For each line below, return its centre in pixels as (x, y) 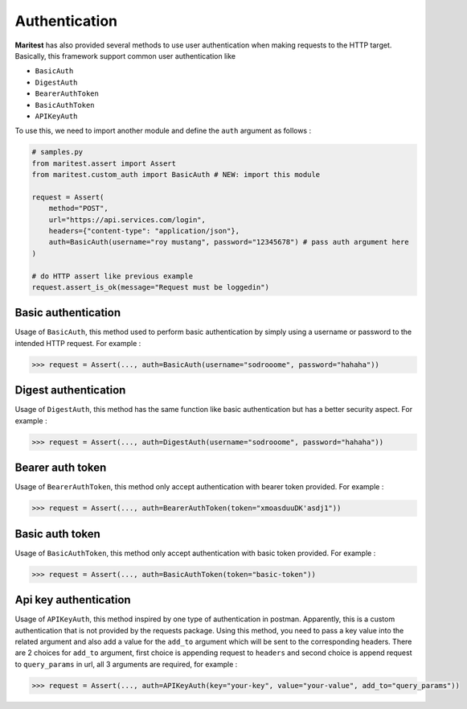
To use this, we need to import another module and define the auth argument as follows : (163, 131)
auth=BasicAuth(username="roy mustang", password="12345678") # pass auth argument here (229, 242)
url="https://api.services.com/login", (127, 220)
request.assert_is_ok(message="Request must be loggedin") (150, 287)
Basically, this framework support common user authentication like (125, 56)
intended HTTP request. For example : (78, 343)
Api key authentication (73, 600)
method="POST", (78, 208)
